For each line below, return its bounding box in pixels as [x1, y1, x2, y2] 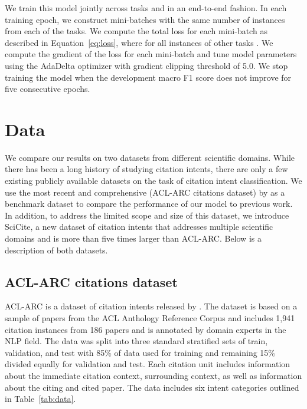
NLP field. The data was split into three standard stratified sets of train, [5, 335, 268, 347]
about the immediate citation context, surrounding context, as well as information [5, 369, 302, 381]
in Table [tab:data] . [5, 392, 76, 405]
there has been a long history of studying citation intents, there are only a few [5, 163, 288, 175]
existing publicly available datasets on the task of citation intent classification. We [5, 174, 302, 187]
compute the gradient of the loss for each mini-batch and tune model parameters [5, 48, 297, 60]
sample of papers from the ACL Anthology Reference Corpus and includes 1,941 [5, 312, 295, 324]
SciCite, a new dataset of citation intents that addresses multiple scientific [5, 220, 273, 233]
